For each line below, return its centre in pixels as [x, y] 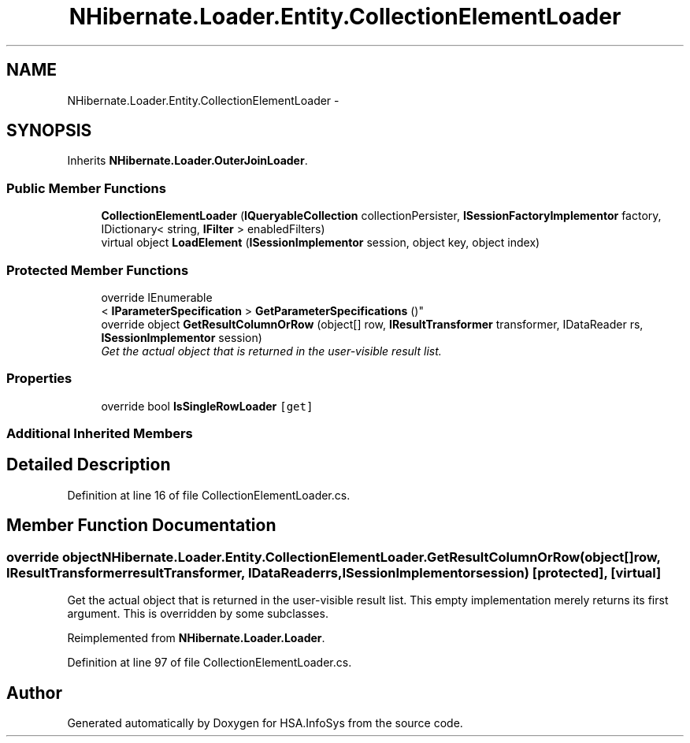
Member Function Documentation [141, 526]
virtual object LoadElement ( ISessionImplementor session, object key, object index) [321, 243]
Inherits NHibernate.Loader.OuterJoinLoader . [187, 161]
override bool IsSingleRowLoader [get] [207, 406]
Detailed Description [89, 465]
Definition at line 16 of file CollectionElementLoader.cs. [209, 495]
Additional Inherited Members [100, 434]
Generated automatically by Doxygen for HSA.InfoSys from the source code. [265, 723]
